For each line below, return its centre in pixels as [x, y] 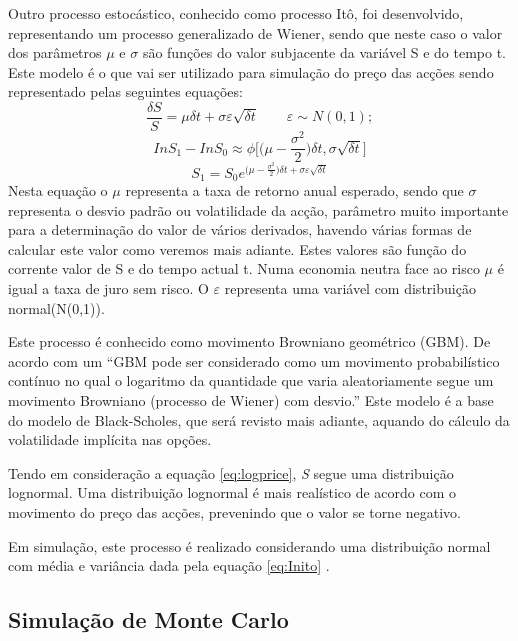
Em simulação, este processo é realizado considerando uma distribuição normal [249, 545]
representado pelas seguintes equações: [125, 91]
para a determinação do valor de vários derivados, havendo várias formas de [240, 229]
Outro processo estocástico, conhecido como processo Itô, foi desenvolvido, [236, 13]
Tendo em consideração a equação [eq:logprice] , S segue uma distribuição [231, 472]
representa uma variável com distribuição [350, 288]
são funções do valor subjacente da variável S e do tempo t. [324, 52]
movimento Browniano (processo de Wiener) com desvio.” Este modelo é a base [251, 400]
